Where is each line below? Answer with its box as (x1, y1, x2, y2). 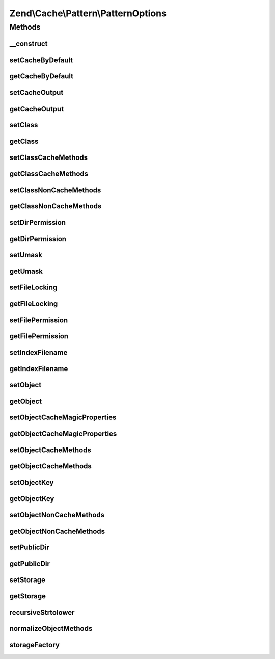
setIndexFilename (9, 348, 68, 357)
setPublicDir (9, 543, 50, 552)
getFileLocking (9, 299, 58, 308)
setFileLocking (9, 283, 58, 292)
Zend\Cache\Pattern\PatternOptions (9, 8, 167, 19)
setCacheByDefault (9, 56, 73, 64)
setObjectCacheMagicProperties (9, 413, 117, 421)
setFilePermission (9, 315, 68, 324)
